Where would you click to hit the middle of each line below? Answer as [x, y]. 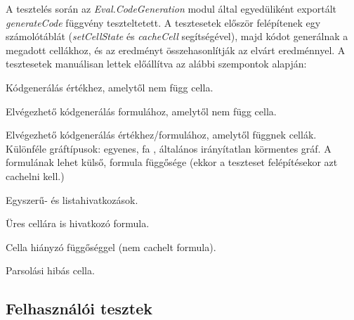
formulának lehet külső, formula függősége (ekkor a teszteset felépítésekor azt [172, 162]
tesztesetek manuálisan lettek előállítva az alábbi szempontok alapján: [156, 64]
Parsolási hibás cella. [50, 270]
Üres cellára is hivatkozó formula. [78, 223]
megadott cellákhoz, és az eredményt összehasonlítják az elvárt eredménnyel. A [176, 50]
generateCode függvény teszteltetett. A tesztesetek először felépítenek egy [163, 22]
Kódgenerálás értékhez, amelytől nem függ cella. [110, 87]
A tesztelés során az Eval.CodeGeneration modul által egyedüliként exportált [171, 8]
